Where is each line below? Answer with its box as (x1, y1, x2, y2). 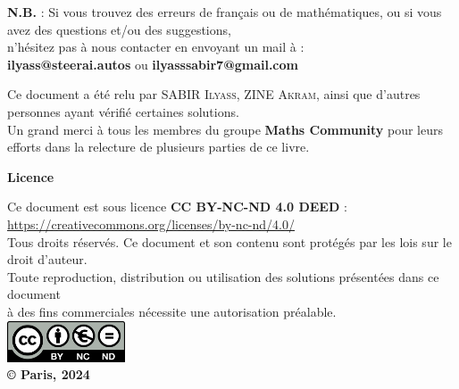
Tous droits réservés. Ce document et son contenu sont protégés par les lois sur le (7, 232, 452, 251)
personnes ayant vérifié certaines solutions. (7, 102, 239, 120)
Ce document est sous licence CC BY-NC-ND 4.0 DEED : (7, 197, 347, 216)
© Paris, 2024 (7, 365, 90, 384)
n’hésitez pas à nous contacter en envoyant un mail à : (7, 37, 305, 56)
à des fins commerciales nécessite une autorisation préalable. (7, 302, 337, 320)
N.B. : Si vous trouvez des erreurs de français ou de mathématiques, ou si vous (7, 3, 442, 21)
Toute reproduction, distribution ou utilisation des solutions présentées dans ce (7, 267, 439, 286)
